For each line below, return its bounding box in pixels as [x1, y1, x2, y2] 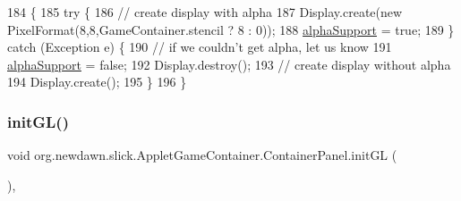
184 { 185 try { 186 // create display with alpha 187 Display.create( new [7, 3, 403, 21]
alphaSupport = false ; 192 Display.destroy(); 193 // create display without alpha [7, 54, 451, 73]
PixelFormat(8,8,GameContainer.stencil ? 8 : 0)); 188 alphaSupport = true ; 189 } [7, 20, 455, 38]
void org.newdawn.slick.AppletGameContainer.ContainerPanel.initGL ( [7, 146, 397, 164]
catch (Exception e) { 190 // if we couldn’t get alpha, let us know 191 [7, 38, 392, 56]
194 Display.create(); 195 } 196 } [7, 72, 187, 91]
